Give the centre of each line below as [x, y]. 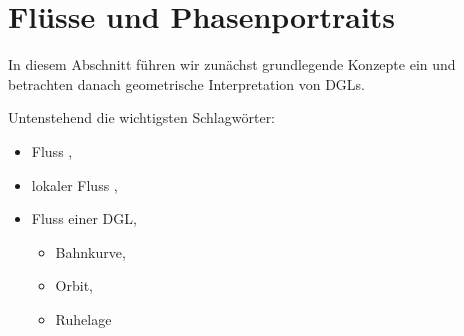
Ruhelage [83, 318]
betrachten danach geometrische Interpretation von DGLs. [187, 83]
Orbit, [74, 285]
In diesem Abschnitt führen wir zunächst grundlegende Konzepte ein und [232, 64]
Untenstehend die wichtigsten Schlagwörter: [142, 117]
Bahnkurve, [90, 251]
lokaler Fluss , [74, 184]
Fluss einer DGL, [84, 218]
